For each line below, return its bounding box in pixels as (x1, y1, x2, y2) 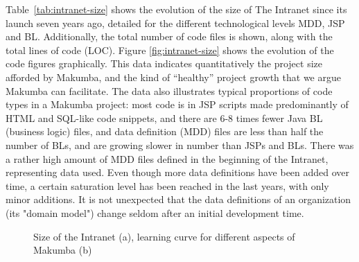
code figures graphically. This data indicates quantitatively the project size (6, 56, 323, 71)
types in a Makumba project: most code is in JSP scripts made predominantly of (6, 97, 349, 112)
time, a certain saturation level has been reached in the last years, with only (6, 178, 329, 193)
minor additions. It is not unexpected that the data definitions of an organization (6, 192, 351, 207)
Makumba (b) (33, 243, 92, 257)
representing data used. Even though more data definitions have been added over (6, 165, 350, 180)
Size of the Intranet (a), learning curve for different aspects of (33, 229, 295, 243)
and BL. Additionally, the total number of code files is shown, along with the (6, 29, 333, 44)
